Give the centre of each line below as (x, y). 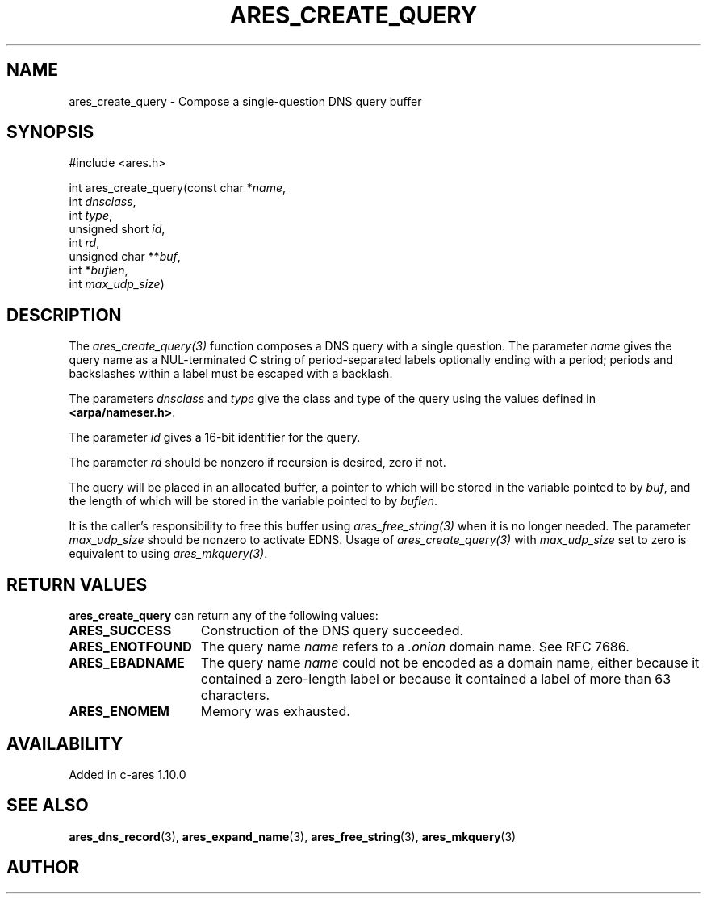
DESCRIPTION (64, 315)
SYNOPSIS (50, 132)
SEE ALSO (48, 806)
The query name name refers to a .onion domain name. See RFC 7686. (415, 647)
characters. (235, 695)
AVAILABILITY (65, 743)
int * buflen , (98, 270)
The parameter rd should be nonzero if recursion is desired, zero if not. (257, 463)
